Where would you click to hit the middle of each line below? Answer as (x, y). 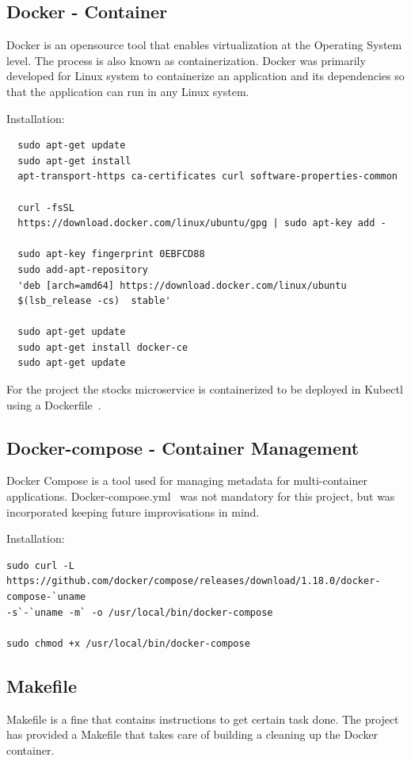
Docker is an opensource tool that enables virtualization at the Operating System (204, 45)
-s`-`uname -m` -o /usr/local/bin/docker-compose (140, 612)
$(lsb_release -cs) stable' (94, 301)
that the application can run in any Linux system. (128, 91)
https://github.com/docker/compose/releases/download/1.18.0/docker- (194, 581)
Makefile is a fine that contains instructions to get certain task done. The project (203, 719)
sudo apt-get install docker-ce (103, 347)
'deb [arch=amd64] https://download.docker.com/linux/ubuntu (182, 285)
